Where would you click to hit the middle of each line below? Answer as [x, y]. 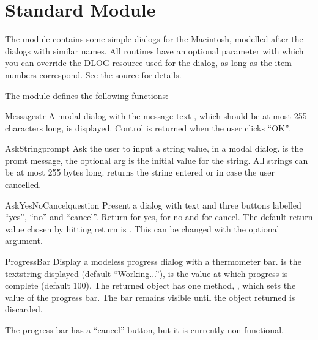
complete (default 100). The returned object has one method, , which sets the [150, 285]
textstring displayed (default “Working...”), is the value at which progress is [146, 273]
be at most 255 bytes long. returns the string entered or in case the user [140, 172]
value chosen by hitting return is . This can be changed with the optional [142, 228]
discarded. [24, 309]
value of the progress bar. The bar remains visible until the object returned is [150, 297]
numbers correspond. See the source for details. [93, 74]
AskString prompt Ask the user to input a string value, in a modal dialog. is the [154, 148]
